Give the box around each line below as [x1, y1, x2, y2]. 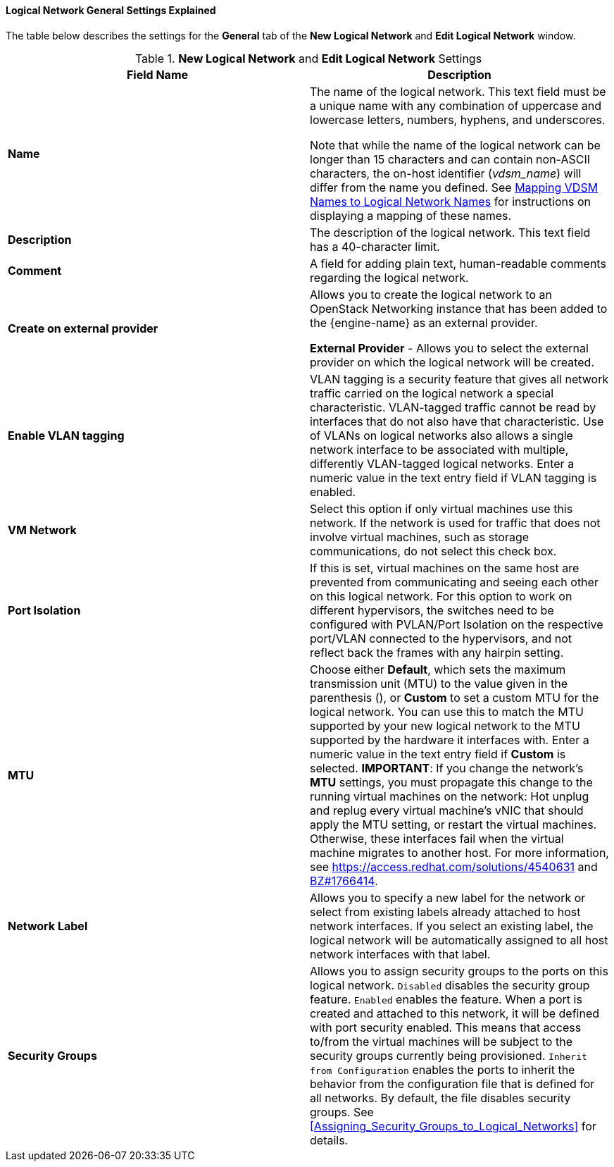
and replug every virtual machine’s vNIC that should [310, 803, 584, 817]
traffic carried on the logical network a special [310, 385, 554, 400]
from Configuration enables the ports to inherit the [310, 1062, 575, 1077]
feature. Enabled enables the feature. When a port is [310, 992, 582, 1006]
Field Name [126, 67, 189, 82]
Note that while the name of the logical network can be [310, 137, 601, 152]
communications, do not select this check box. [310, 543, 557, 558]
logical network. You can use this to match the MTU [310, 704, 584, 719]
